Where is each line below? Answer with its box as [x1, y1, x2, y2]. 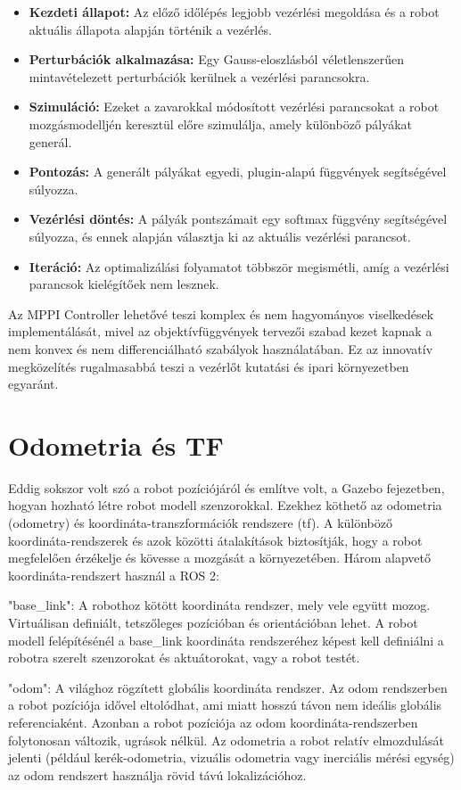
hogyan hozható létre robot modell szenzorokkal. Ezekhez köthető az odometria [8, 496, 442, 514]
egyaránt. [8, 374, 59, 393]
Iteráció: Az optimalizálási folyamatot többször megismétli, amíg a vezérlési [29, 257, 449, 276]
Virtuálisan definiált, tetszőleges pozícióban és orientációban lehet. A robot [8, 613, 418, 631]
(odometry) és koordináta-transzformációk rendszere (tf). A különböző [8, 514, 392, 531]
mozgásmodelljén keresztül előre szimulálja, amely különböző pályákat [29, 114, 413, 133]
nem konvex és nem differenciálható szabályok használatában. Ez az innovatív [8, 339, 433, 358]
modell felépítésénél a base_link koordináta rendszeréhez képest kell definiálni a [8, 630, 444, 649]
